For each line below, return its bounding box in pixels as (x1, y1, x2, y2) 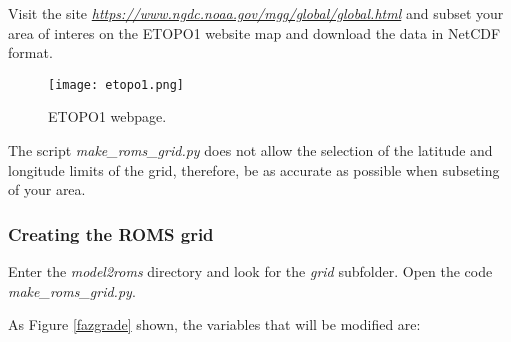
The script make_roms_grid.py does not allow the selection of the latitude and (8, 140, 493, 161)
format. (8, 42, 53, 63)
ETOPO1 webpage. (48, 106, 167, 127)
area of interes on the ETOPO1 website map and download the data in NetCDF (8, 22, 501, 43)
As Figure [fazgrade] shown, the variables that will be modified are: (8, 314, 421, 335)
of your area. (8, 179, 86, 200)
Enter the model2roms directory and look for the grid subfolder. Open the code (8, 261, 493, 282)
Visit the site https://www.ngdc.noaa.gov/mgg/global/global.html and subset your (8, 3, 504, 23)
